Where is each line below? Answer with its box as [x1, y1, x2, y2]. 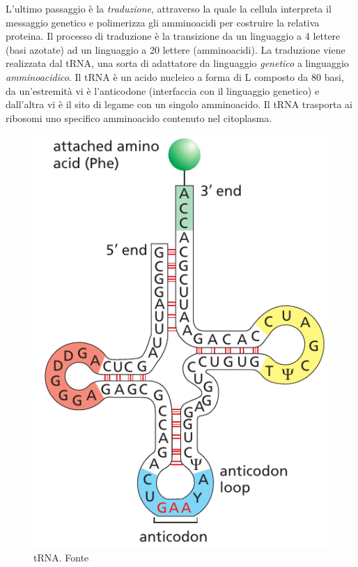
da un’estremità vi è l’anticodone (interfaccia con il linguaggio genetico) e [6, 83, 320, 98]
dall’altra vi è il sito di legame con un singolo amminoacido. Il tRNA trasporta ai [6, 97, 352, 112]
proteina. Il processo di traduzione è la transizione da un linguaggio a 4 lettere [6, 29, 341, 43]
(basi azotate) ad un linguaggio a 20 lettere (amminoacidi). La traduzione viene [6, 42, 345, 56]
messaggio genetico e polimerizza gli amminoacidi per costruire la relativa [6, 15, 320, 29]
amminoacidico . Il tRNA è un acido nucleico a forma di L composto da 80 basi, [6, 69, 344, 84]
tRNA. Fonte [33, 550, 89, 564]
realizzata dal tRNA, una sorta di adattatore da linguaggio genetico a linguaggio [6, 56, 349, 70]
